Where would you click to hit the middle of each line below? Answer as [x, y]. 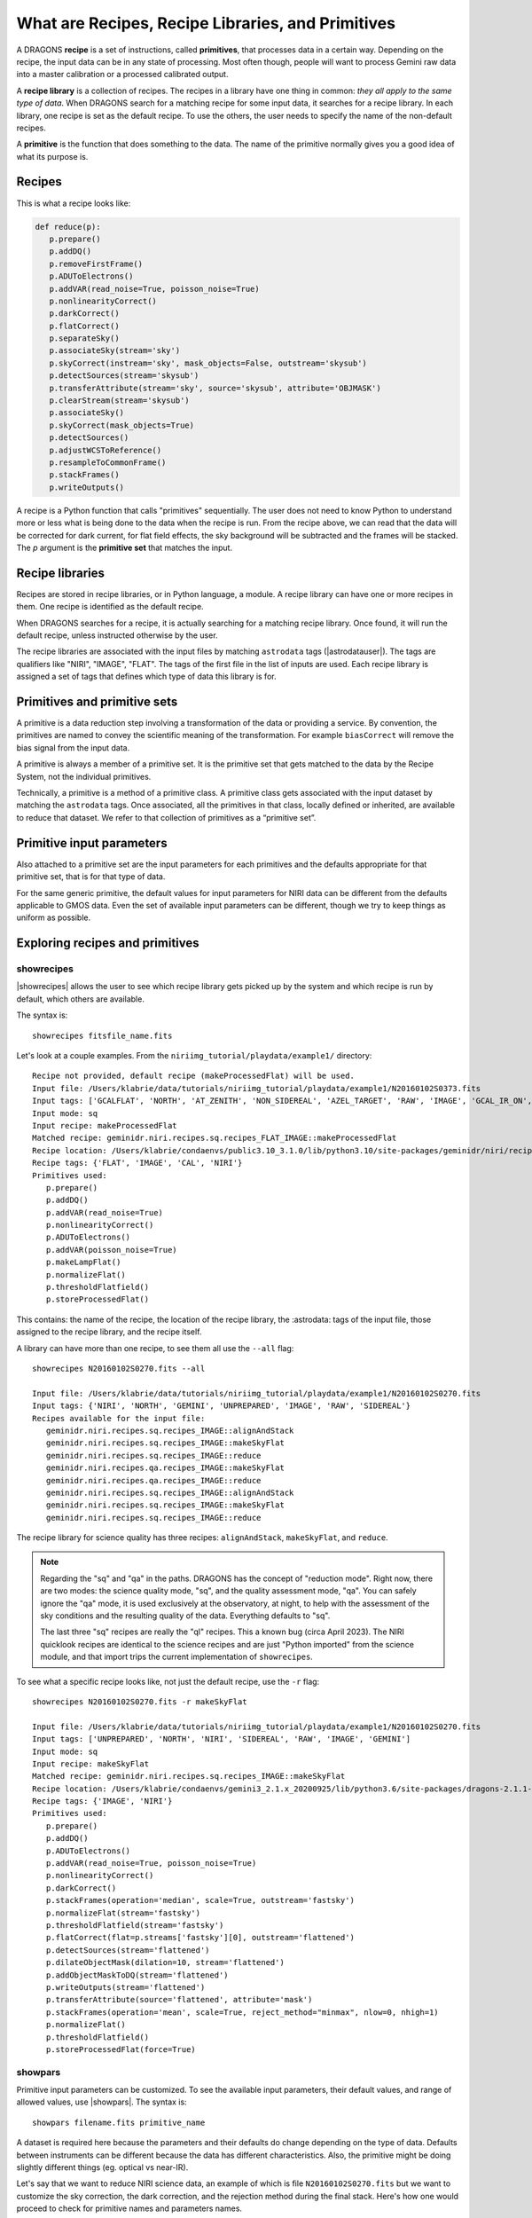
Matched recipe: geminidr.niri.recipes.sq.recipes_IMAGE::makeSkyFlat [189, 1776]
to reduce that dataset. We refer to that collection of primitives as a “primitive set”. [166, 817]
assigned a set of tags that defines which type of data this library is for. [146, 676]
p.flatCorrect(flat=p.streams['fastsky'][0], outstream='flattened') [200, 1938]
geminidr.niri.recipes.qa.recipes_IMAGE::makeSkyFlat [165, 1468]
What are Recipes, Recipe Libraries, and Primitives [206, 23]
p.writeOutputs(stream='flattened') [125, 1987]
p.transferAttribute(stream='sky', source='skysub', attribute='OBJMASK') [215, 388]
